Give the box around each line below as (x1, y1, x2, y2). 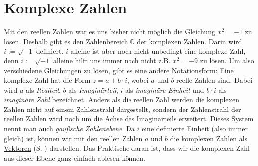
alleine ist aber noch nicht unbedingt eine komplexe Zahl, (70, 46, 246, 56)
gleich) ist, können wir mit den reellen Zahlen (4, 133, 143, 143)
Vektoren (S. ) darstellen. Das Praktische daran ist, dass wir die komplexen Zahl (4, 143, 250, 153)
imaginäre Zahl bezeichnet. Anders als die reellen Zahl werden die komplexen (4, 94, 239, 105)
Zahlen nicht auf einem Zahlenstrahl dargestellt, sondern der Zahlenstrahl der (4, 104, 241, 114)
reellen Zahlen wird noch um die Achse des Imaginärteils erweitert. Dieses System (4, 113, 254, 124)
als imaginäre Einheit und (125, 84, 204, 95)
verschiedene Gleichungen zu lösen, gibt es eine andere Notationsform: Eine (4, 65, 234, 75)
